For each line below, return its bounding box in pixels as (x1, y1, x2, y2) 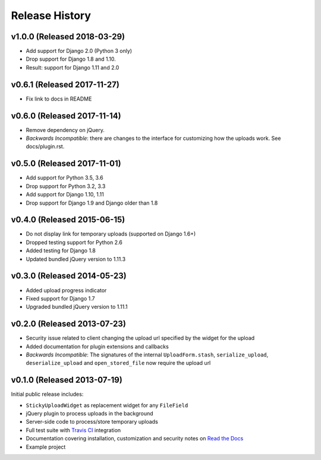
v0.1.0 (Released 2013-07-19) (11, 375, 123, 385)
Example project (26, 443, 66, 450)
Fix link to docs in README (26, 95, 92, 102)
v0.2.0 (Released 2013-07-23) (11, 319, 126, 329)
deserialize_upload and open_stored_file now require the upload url (26, 359, 211, 367)
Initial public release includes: (11, 390, 84, 398)
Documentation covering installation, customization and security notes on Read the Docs (26, 435, 244, 442)
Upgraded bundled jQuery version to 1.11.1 (26, 303, 128, 311)
